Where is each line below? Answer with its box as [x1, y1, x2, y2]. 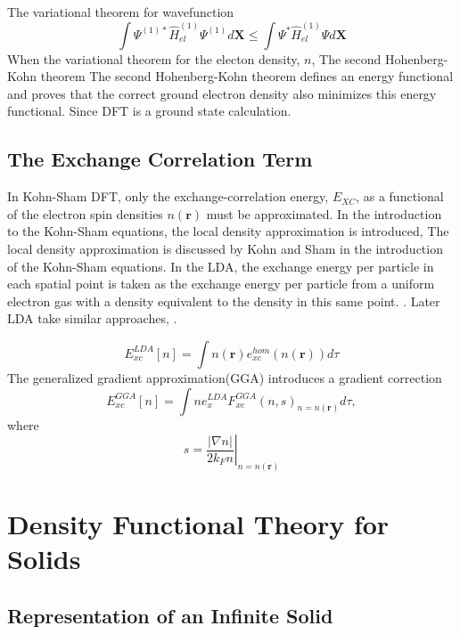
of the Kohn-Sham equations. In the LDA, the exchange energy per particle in [7, 256, 434, 275]
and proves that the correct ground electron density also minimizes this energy [7, 84, 437, 102]
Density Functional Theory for [7, 506, 390, 542]
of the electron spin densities [7, 204, 163, 223]
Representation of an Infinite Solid [7, 601, 333, 629]
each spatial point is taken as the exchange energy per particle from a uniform [7, 274, 435, 293]
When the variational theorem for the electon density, [7, 49, 300, 68]
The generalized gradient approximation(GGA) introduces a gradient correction [7, 368, 442, 386]
